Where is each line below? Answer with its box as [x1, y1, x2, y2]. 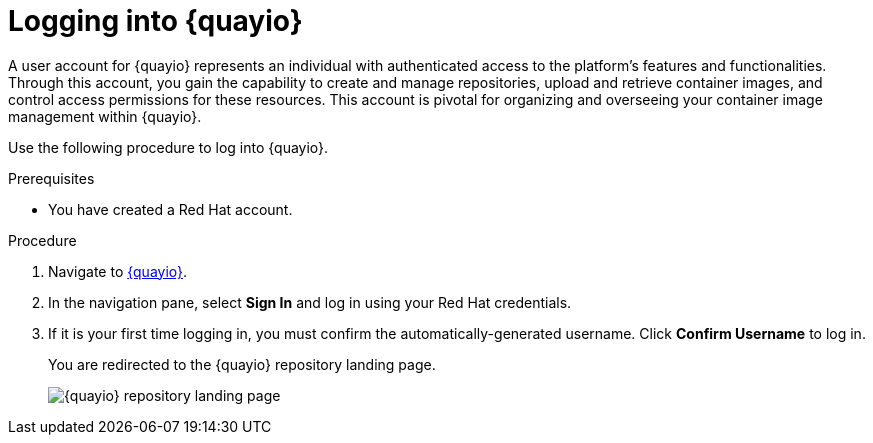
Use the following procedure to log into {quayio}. [8, 138, 329, 156]
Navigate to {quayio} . [48, 262, 188, 280]
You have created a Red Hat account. [48, 200, 293, 218]
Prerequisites [8, 169, 95, 187]
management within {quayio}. [8, 107, 202, 125]
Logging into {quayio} [8, 4, 303, 38]
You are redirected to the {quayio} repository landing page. [48, 355, 436, 373]
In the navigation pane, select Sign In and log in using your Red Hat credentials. [48, 293, 572, 311]
